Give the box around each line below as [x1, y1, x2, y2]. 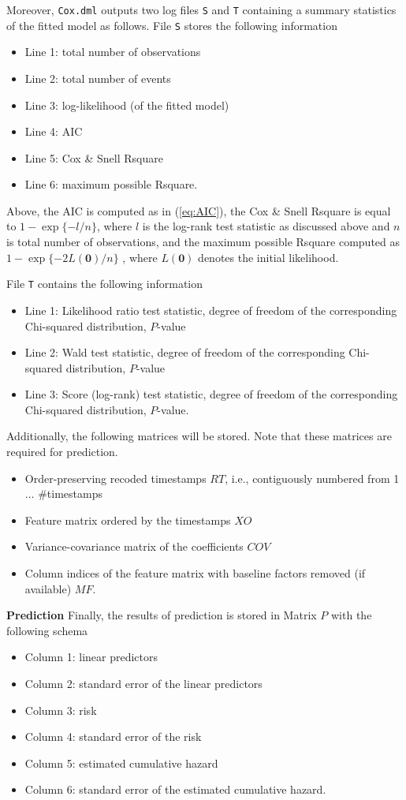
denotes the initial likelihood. [198, 249, 339, 265]
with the [331, 607, 372, 623]
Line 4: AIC [24, 123, 83, 140]
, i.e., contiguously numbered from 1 [225, 469, 400, 486]
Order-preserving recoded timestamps [24, 469, 207, 486]
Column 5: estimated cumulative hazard [24, 754, 218, 771]
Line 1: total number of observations [24, 43, 201, 60]
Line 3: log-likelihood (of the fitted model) [24, 96, 229, 113]
